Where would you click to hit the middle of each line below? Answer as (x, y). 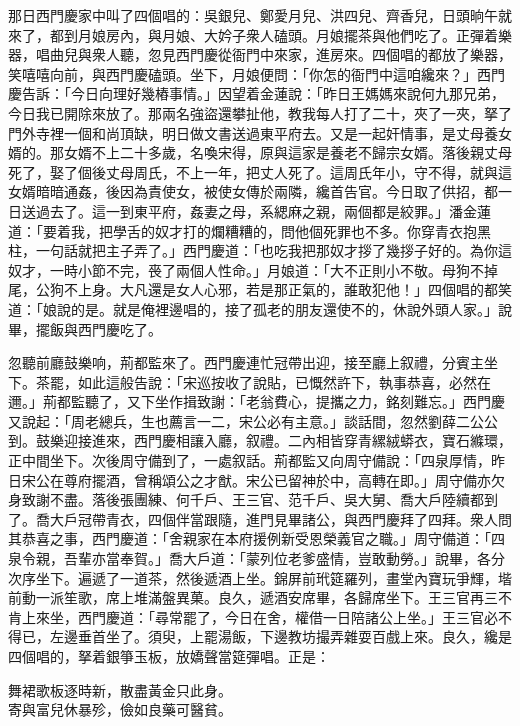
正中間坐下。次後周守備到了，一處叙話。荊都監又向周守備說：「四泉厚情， (249, 460)
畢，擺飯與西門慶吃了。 (85, 328)
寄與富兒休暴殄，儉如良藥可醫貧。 (120, 709)
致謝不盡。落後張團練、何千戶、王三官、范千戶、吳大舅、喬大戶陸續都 (252, 499)
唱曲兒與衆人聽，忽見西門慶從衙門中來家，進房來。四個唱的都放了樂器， (273, 54)
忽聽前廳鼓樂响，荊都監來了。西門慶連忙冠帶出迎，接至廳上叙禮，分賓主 (246, 362)
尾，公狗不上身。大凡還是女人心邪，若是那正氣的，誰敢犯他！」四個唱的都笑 (260, 289)
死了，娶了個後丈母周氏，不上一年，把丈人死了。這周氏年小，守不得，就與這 (260, 171)
